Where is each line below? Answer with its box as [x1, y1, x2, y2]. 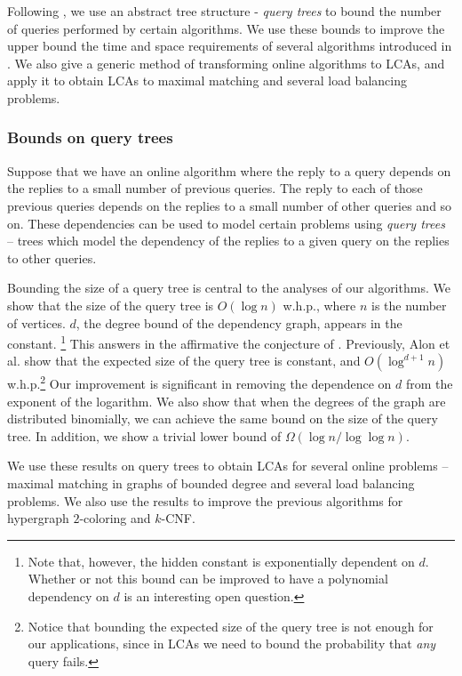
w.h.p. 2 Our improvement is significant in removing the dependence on [7, 372, 392, 393]
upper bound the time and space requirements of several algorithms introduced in [7, 36, 452, 55]
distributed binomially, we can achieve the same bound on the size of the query [7, 409, 438, 428]
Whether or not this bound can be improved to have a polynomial [28, 569, 388, 588]
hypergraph [7, 509, 69, 527]
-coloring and [79, 509, 151, 527]
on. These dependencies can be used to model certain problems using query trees [7, 213, 445, 232]
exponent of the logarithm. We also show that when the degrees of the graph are [7, 391, 446, 410]
